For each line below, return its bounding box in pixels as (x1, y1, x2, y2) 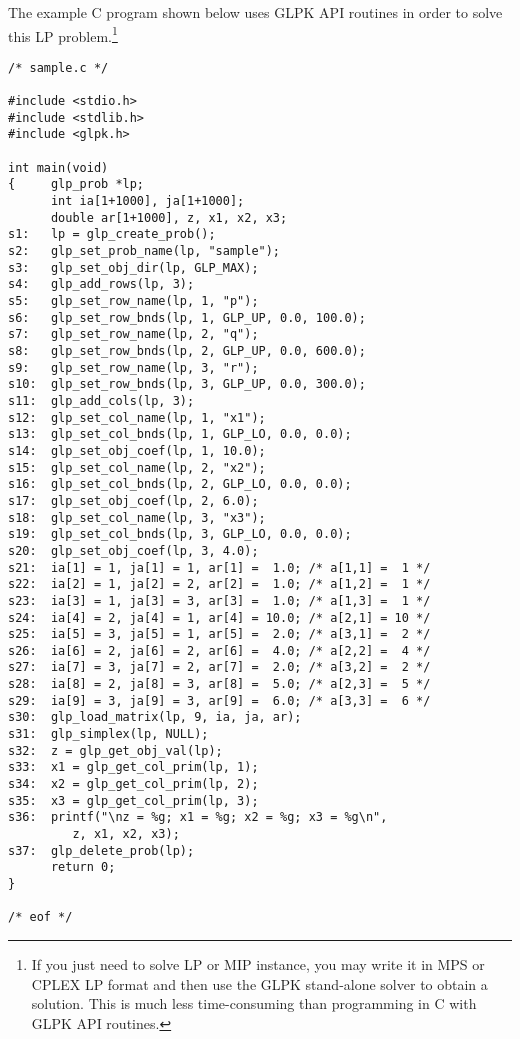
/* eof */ (8, 910, 73, 925)
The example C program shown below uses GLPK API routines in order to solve (8, 2, 503, 22)
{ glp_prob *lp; (8, 177, 145, 192)
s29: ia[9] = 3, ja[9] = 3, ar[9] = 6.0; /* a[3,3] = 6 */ (8, 693, 431, 708)
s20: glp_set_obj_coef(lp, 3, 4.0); (8, 543, 259, 558)
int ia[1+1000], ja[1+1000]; (50, 194, 245, 209)
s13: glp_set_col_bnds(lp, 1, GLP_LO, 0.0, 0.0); (8, 427, 352, 442)
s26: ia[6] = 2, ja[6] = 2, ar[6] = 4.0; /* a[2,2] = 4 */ (8, 643, 431, 658)
